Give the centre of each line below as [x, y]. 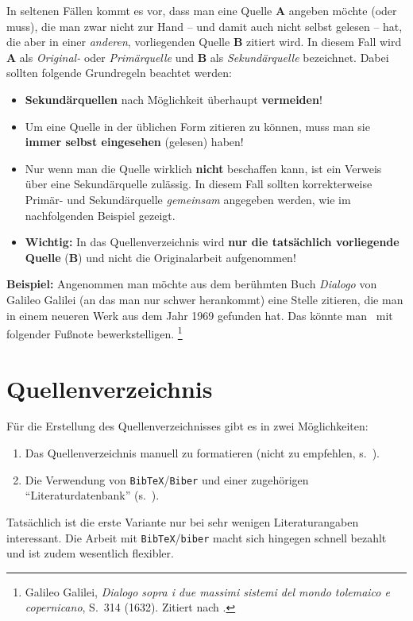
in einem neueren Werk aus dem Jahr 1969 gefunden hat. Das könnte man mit [200, 315]
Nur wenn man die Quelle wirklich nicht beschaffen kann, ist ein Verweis [203, 168]
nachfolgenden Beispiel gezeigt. [100, 215]
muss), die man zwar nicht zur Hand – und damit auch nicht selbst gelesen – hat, [205, 26]
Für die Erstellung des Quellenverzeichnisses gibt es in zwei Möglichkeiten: [187, 426]
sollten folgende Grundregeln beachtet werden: [119, 73]
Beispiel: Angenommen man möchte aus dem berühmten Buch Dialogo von [192, 284]
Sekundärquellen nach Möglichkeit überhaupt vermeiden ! [174, 99]
